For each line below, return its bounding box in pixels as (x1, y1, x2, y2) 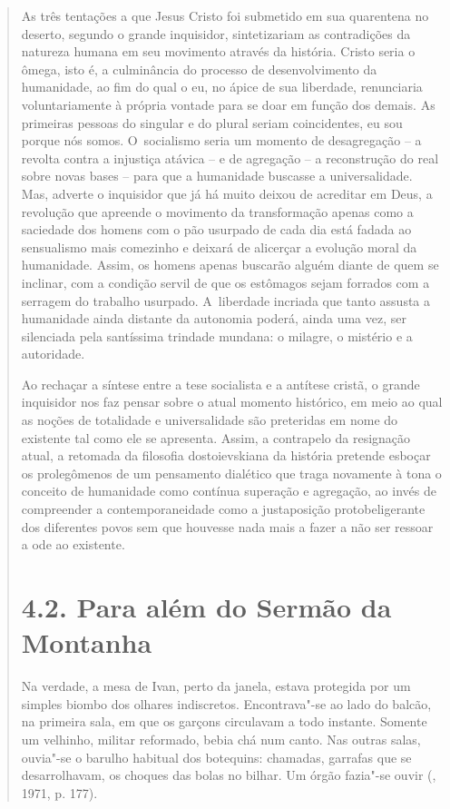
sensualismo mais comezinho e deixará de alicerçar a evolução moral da (21, 237, 417, 256)
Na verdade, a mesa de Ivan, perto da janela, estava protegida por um (21, 676, 411, 696)
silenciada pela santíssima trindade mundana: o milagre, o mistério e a (21, 326, 413, 345)
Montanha (21, 624, 152, 661)
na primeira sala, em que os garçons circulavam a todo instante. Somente (21, 712, 427, 731)
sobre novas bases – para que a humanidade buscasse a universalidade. (21, 166, 413, 185)
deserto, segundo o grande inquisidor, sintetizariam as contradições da (21, 24, 411, 43)
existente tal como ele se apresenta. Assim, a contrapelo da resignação (21, 428, 411, 447)
